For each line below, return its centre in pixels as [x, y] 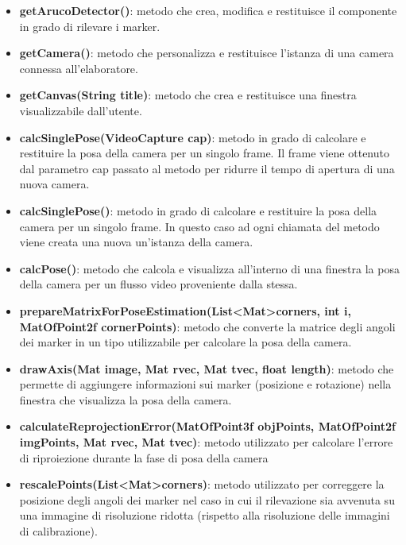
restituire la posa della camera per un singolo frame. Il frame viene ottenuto [204, 153]
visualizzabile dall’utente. [81, 110]
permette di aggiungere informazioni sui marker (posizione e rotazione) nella [205, 384]
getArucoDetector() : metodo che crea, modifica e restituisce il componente [208, 10]
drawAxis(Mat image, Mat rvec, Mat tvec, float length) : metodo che [207, 368]
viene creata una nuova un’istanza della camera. [136, 242]
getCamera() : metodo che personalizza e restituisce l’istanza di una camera [207, 53]
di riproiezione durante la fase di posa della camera [144, 457]
